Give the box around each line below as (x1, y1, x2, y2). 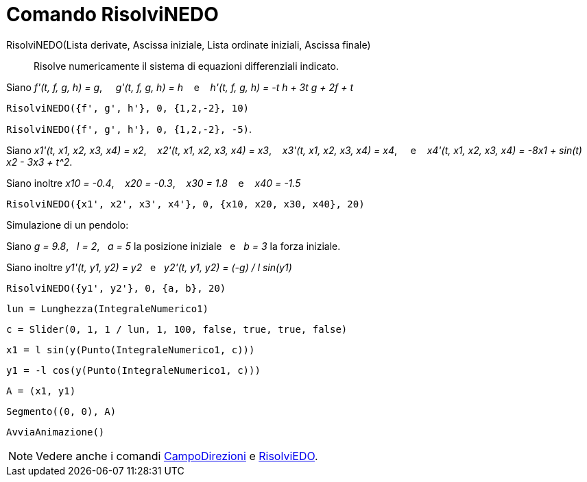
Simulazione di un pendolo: (6, 218, 129, 231)
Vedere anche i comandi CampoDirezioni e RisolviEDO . (36, 448, 318, 463)
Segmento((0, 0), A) (6, 405, 117, 417)
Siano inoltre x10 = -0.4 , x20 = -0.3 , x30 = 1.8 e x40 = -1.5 (6, 177, 301, 189)
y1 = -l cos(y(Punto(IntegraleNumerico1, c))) (6, 364, 261, 376)
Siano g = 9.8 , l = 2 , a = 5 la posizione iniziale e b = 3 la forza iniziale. (6, 240, 341, 252)
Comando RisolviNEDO (6, 3, 219, 26)
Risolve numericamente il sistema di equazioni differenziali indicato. (34, 60, 339, 72)
